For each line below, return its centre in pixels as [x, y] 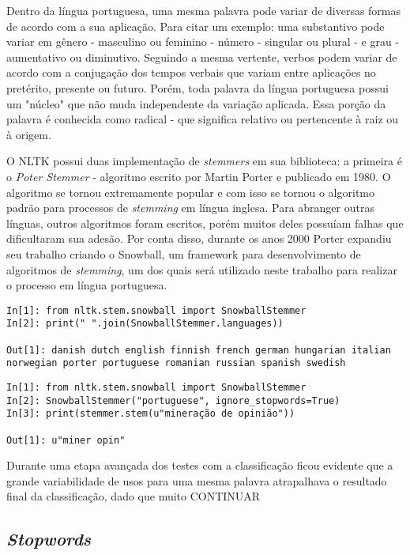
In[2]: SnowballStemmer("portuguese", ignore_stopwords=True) [173, 400]
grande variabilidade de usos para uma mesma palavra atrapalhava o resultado [197, 480]
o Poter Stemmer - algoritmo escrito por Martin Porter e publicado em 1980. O [199, 176]
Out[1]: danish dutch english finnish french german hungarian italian [199, 350]
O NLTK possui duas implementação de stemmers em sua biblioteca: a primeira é [204, 161]
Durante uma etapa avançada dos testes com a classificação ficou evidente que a [200, 465]
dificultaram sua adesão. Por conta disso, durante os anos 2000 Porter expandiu [199, 238]
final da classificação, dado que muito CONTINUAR [134, 496]
